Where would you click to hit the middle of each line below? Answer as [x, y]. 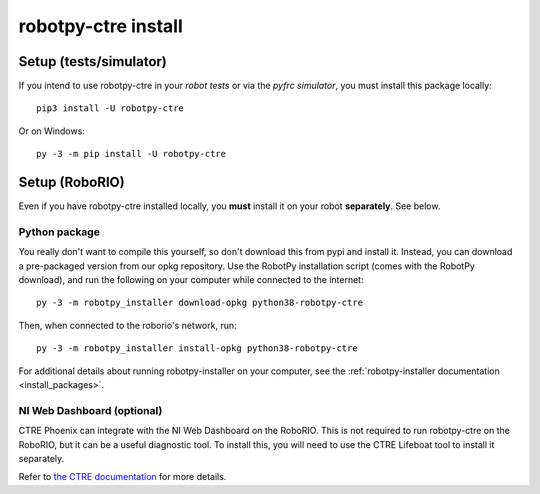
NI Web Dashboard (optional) [90, 410]
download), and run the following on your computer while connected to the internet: [191, 280]
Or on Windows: [51, 131]
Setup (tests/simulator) [92, 61]
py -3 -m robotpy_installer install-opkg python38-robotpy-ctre [197, 348]
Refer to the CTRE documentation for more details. [122, 477]
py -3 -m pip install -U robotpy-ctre [131, 154]
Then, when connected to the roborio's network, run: [127, 325]
